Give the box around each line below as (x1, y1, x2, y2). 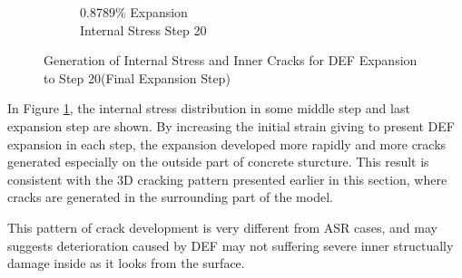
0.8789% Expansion (80, 3, 188, 21)
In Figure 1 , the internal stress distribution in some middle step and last (7, 99, 410, 118)
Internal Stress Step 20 (80, 20, 207, 39)
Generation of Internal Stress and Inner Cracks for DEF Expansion (44, 51, 418, 70)
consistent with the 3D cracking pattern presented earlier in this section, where (7, 169, 447, 188)
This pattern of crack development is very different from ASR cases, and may (7, 217, 437, 236)
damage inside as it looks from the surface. (7, 254, 245, 273)
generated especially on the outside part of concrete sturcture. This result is (7, 152, 429, 171)
